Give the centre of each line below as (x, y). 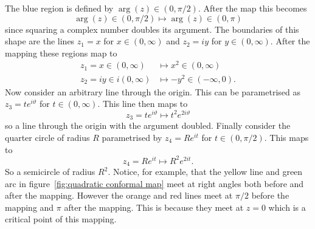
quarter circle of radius (47, 137)
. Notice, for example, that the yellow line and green (205, 172)
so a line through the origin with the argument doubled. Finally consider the (148, 125)
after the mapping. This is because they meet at (154, 207)
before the (270, 195)
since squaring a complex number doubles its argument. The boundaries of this (152, 29)
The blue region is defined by (59, 8)
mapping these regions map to (61, 53)
